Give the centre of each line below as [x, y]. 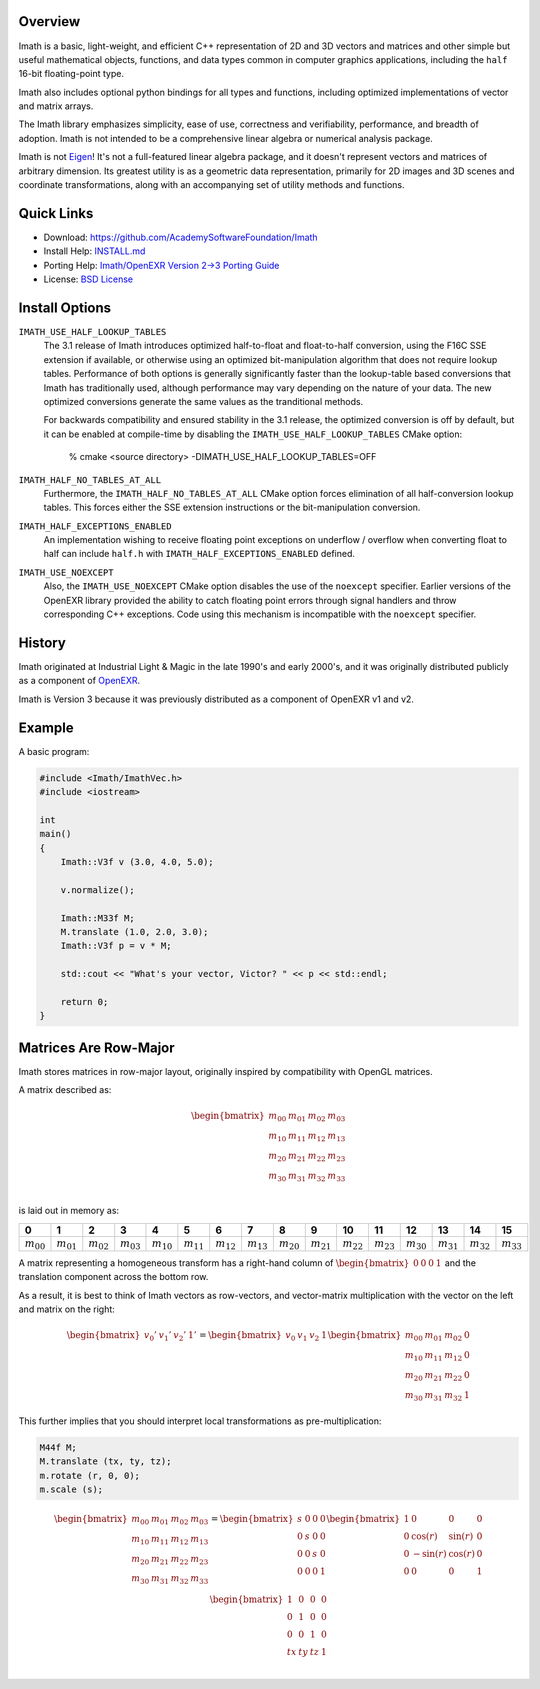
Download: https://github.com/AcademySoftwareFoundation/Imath [181, 237]
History [42, 642]
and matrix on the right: [66, 1309]
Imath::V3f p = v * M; [116, 946]
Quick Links [56, 213]
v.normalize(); [97, 889]
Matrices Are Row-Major [96, 1047]
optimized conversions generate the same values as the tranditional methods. [203, 401]
